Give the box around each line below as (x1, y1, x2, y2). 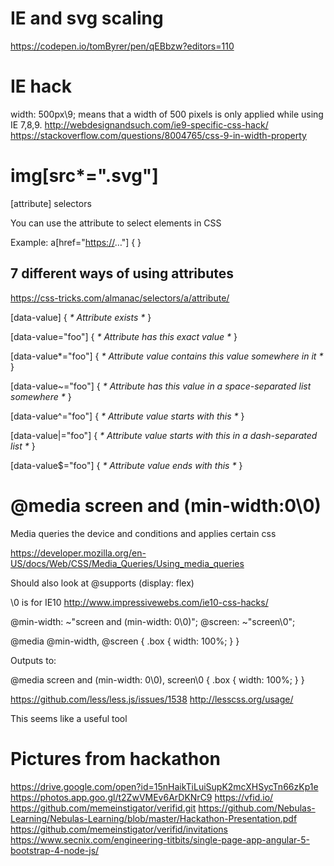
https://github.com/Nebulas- (198, 802, 316, 814)
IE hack (10, 75, 72, 98)
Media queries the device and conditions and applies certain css (10, 527, 277, 539)
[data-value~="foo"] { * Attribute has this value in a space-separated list (10, 380, 312, 392)
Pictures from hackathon (10, 747, 221, 770)
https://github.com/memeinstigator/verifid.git (10, 802, 197, 814)
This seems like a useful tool (10, 712, 128, 724)
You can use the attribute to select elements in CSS (10, 217, 222, 229)
